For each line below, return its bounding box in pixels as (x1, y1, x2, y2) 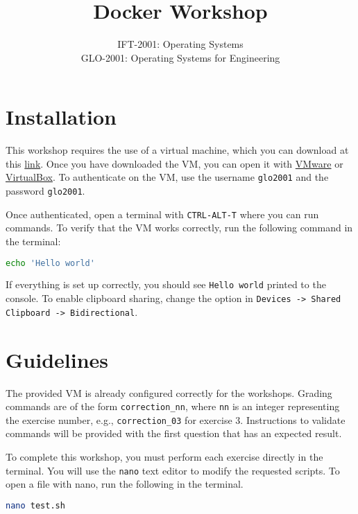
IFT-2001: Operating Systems (117, 37, 244, 51)
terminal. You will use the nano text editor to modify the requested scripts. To (6, 463, 340, 477)
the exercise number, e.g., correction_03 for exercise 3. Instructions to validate (6, 412, 346, 427)
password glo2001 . (6, 184, 85, 198)
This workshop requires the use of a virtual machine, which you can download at (6, 143, 349, 157)
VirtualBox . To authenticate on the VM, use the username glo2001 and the (6, 170, 329, 184)
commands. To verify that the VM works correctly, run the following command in (6, 220, 353, 235)
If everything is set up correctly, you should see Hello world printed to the (6, 277, 326, 292)
